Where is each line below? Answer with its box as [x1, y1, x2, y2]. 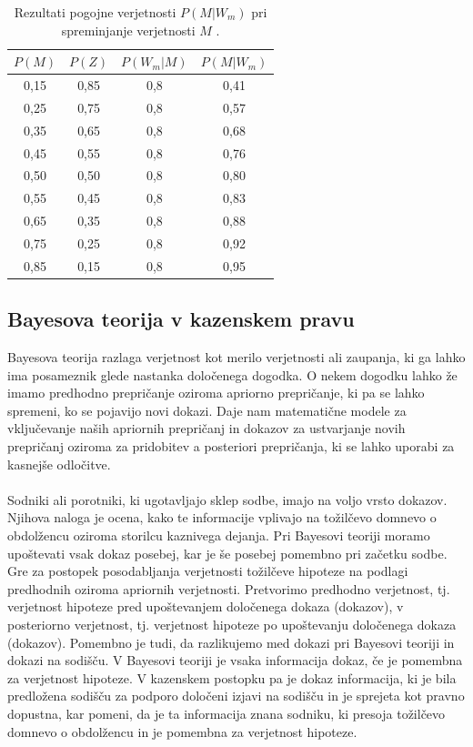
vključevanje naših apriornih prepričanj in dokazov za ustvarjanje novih [7, 419, 406, 438]
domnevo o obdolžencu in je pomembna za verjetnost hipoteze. [7, 722, 357, 741]
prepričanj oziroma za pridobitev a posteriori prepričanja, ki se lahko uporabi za [7, 437, 455, 456]
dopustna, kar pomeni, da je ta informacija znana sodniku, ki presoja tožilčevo [7, 703, 446, 722]
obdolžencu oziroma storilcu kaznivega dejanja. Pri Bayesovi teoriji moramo [7, 526, 430, 545]
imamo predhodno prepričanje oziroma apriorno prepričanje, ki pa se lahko [7, 383, 425, 402]
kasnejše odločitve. [7, 454, 111, 473]
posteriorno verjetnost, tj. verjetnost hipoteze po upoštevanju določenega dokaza [7, 614, 457, 633]
